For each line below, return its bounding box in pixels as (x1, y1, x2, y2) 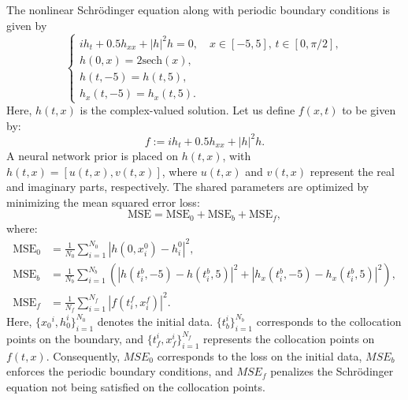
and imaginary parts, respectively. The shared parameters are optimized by (6, 178, 369, 195)
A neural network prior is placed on (6, 147, 179, 163)
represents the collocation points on (203, 330, 375, 346)
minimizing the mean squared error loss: (6, 193, 200, 210)
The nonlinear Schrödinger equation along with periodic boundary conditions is (6, 2, 390, 17)
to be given (342, 102, 396, 118)
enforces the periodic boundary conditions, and (6, 363, 233, 379)
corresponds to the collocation (256, 312, 402, 329)
